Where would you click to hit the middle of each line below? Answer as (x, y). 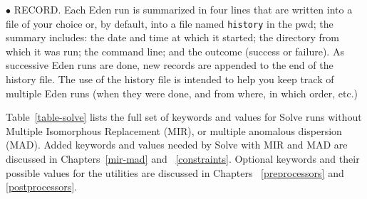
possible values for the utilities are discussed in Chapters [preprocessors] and (175, 172)
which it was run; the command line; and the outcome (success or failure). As (175, 51)
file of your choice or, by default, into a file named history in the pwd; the (170, 23)
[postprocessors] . (41, 187)
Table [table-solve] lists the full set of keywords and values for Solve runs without (184, 117)
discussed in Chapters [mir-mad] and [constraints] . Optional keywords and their (183, 158)
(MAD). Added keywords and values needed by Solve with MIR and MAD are (177, 145)
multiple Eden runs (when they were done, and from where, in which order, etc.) (182, 93)
